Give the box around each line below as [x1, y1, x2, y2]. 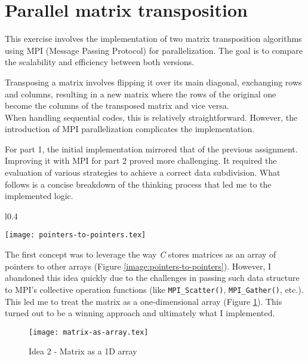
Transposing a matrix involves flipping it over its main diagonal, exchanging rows [5, 75, 302, 88]
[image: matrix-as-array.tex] [29, 328, 149, 336]
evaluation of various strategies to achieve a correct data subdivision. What [5, 166, 281, 179]
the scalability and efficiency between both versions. [5, 56, 195, 68]
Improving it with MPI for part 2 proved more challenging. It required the [5, 154, 277, 167]
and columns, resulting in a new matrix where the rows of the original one [5, 87, 276, 100]
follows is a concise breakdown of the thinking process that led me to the [5, 178, 272, 190]
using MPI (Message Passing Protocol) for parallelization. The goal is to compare [5, 44, 303, 56]
